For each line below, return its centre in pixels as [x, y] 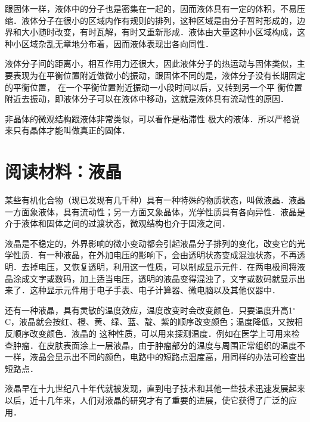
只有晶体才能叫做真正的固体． [71, 130]
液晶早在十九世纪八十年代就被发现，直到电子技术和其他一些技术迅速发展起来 [155, 388]
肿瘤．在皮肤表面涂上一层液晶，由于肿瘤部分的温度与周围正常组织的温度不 [159, 345]
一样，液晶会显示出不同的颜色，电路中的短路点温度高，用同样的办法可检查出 [155, 357]
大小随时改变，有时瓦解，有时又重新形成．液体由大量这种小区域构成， [159, 32]
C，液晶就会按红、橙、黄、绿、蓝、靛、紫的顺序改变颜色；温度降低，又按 [150, 322]
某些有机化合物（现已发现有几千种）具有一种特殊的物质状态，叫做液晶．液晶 [155, 200]
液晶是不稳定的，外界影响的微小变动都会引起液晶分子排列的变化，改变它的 [151, 243]
